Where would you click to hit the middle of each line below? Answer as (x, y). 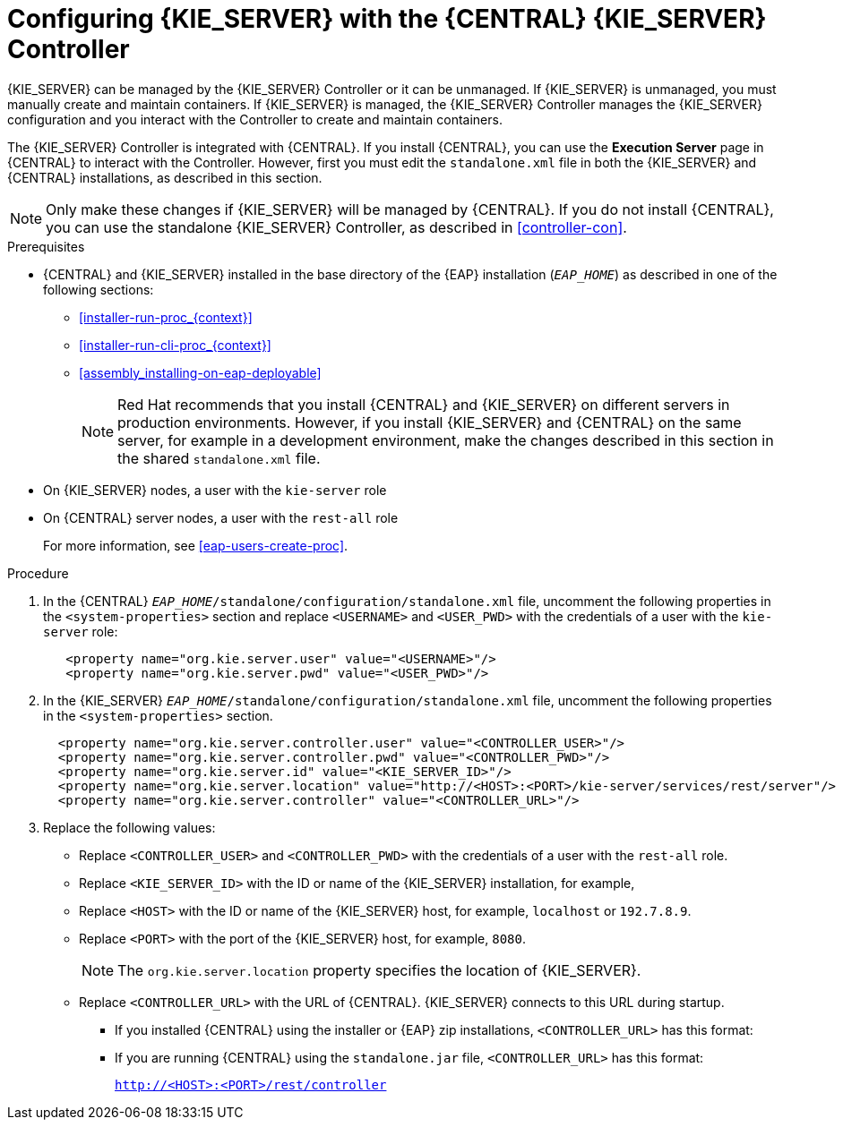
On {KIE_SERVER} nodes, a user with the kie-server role (215, 490)
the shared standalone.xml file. (219, 458)
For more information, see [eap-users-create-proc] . (196, 545)
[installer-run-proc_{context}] (166, 317)
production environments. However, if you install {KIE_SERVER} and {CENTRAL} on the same (430, 422)
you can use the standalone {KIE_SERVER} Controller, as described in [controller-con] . (336, 227)
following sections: (99, 289)
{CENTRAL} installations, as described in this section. (165, 177)
